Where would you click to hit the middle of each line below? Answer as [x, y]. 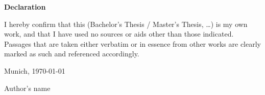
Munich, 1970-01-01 [35, 70]
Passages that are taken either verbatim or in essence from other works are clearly [132, 43]
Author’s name [27, 88]
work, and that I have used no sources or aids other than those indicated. [119, 34]
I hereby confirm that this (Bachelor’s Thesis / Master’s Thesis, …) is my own [126, 24]
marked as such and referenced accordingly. [72, 54]
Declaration [25, 7]
